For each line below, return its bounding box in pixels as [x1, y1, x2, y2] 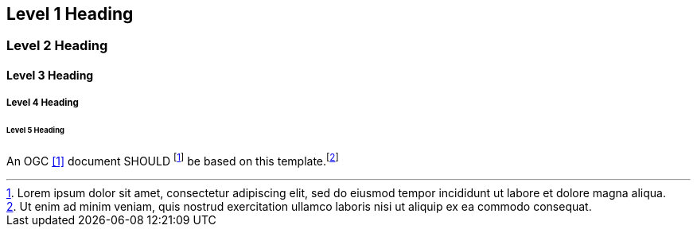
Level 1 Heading [6, 4, 134, 24]
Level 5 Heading [6, 126, 64, 135]
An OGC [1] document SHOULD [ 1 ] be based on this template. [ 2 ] [6, 152, 339, 168]
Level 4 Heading [6, 97, 79, 109]
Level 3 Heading [6, 68, 94, 83]
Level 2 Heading [6, 37, 108, 54]
